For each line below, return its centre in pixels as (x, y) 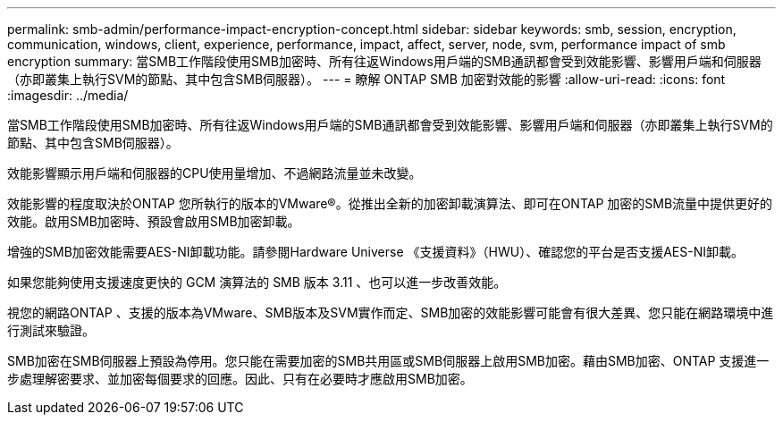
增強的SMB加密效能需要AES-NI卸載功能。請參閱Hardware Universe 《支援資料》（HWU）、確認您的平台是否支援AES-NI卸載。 (375, 252)
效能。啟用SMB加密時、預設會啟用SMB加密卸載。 (154, 221)
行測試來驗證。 (51, 330)
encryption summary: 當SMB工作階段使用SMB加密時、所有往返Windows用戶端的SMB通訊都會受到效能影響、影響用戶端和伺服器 (384, 61)
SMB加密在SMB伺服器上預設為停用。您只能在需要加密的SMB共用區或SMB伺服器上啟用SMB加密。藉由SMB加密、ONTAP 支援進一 (388, 361)
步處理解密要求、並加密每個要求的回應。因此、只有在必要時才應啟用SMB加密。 (240, 379)
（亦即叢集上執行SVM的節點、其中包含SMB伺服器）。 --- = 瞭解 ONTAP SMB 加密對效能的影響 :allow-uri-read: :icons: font (366, 79)
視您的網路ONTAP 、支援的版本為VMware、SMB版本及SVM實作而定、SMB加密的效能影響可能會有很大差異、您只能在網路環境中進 (391, 312)
